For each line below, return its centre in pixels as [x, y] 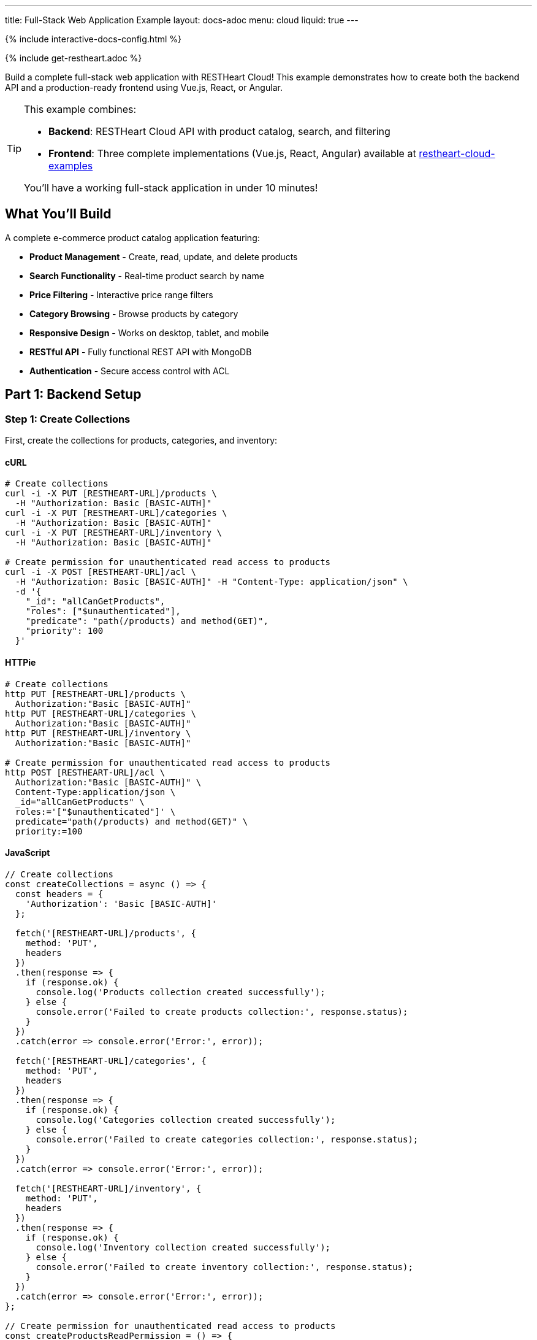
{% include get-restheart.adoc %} [74, 58]
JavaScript [28, 853]
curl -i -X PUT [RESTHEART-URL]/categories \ [116, 513]
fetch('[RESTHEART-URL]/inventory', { [108, 1188]
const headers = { [59, 894]
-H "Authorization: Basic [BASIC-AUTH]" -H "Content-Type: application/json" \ [211, 582]
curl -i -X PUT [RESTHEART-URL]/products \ [111, 494]
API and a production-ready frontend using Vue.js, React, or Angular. [144, 87]
